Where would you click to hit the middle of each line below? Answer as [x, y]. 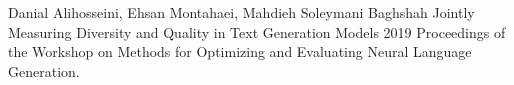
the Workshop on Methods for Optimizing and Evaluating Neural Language [240, 51]
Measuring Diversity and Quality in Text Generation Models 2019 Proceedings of [257, 31]
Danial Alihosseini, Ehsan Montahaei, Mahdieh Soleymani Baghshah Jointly [241, 12]
